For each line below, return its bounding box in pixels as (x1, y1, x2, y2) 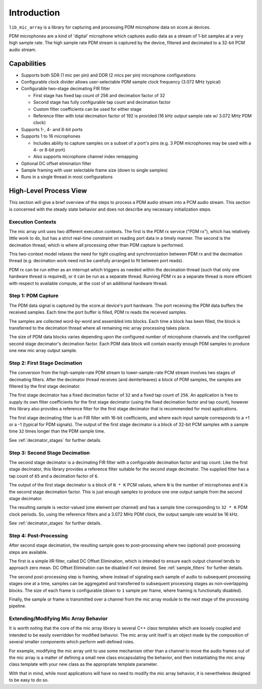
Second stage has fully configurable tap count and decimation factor (33, 100, 171, 105)
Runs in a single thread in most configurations (21, 174, 113, 180)
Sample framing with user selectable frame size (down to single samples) (21, 168, 168, 173)
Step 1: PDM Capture (9, 292, 59, 299)
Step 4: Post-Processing (9, 532, 68, 539)
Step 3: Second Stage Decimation (9, 449, 90, 456)
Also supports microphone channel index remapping (33, 153, 138, 160)
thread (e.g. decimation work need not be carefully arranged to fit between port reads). (9, 258, 184, 264)
